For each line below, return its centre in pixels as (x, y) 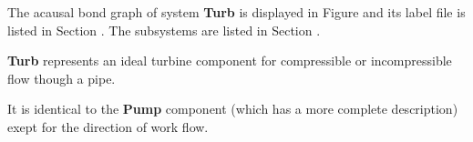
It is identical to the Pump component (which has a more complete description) (233, 109)
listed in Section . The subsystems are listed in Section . (164, 30)
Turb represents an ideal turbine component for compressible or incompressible (230, 61)
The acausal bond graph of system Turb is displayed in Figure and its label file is (236, 12)
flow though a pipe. (62, 78)
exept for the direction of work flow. (108, 126)
